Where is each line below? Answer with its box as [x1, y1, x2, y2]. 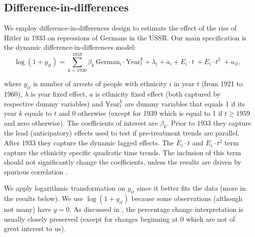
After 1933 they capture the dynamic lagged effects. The [4, 137, 174, 148]
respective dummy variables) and [4, 98, 103, 108]
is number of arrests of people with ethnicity [33, 78, 167, 89]
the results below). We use [4, 193, 84, 203]
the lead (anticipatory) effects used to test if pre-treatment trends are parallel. [4, 128, 240, 138]
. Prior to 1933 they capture [167, 117, 252, 128]
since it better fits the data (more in [137, 183, 246, 193]
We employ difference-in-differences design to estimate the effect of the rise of [4, 23, 237, 33]
